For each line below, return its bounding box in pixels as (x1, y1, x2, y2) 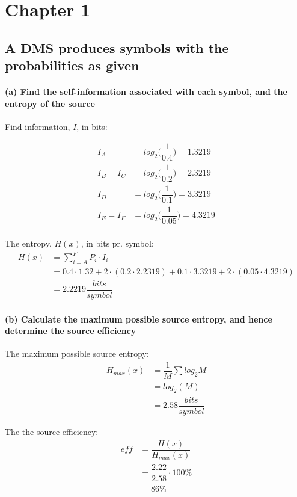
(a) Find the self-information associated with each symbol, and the (5, 85, 287, 98)
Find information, (5, 120, 70, 132)
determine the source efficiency (5, 324, 136, 337)
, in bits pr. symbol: (81, 236, 154, 249)
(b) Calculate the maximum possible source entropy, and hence (5, 312, 272, 325)
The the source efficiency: (5, 425, 99, 437)
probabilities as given (5, 56, 139, 75)
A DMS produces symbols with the (5, 38, 229, 57)
